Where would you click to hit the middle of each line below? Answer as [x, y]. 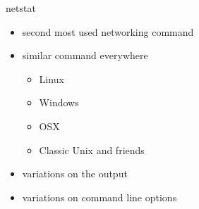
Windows [59, 102]
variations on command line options [99, 197]
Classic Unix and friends [92, 150]
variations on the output [75, 173]
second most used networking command [108, 31]
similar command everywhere [85, 55]
